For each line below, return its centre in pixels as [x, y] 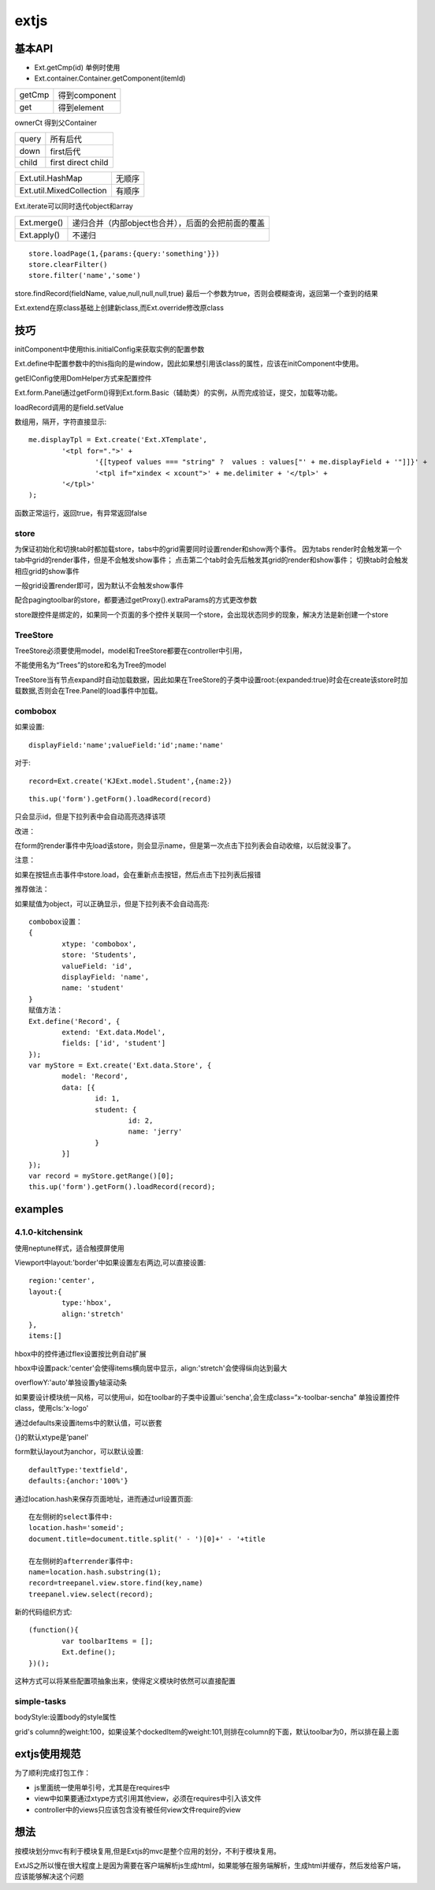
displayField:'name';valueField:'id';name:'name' [126, 745]
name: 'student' [93, 988]
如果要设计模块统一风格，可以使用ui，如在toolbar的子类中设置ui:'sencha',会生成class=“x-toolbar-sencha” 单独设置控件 [207, 1397]
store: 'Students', [99, 955]
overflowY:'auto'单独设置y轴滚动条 [71, 1382]
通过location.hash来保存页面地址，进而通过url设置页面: [104, 1498]
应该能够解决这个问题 [49, 1877]
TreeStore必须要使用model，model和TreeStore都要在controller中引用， [130, 651]
